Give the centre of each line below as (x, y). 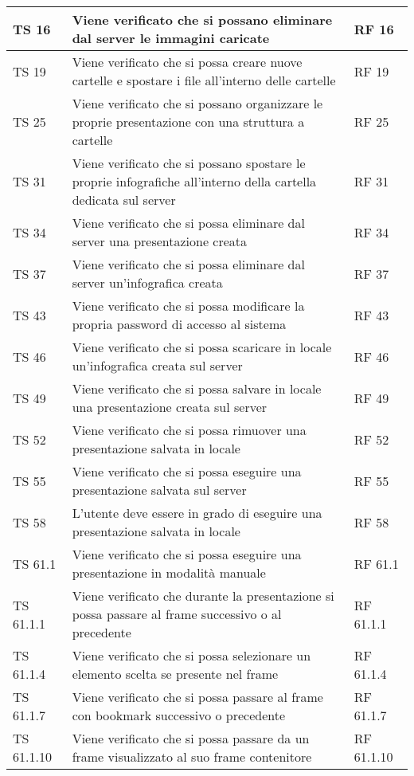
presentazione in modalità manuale (169, 572)
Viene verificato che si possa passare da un (191, 738)
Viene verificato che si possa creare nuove (187, 62)
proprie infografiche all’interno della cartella (194, 181)
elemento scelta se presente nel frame (175, 674)
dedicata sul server (124, 200)
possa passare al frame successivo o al (177, 614)
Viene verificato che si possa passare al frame (197, 697)
